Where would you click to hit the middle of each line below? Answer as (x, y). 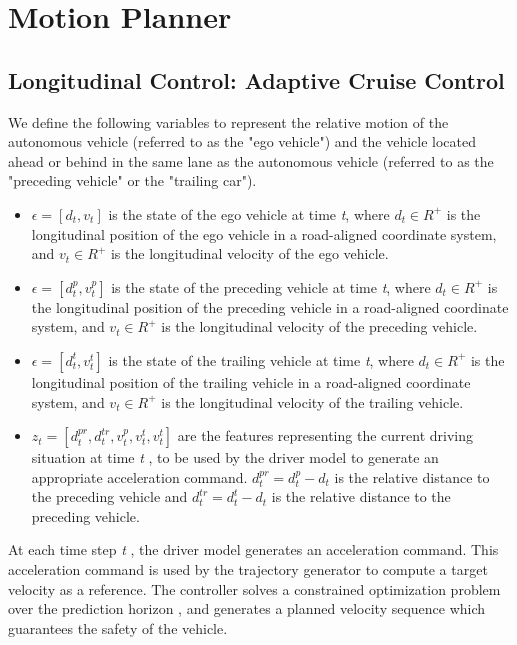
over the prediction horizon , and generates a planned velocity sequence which (247, 608)
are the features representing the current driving (325, 435)
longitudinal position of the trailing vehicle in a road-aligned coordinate (251, 381)
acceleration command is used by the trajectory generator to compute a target (248, 569)
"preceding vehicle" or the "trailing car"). (132, 180)
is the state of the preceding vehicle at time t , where (271, 286)
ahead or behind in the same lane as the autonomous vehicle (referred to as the (251, 160)
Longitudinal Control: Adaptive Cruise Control (256, 79)
